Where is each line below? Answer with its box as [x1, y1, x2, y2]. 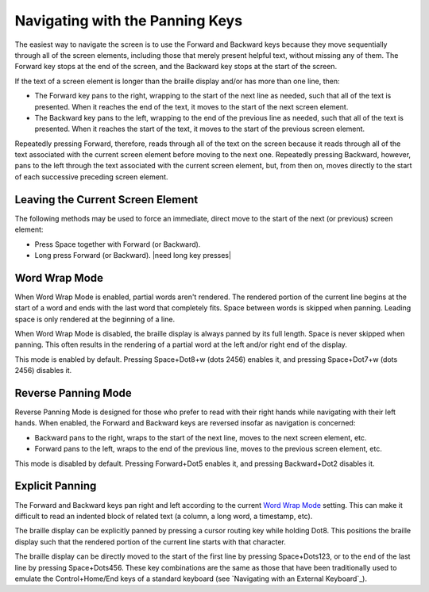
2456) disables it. [14, 366, 72, 375]
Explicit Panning [14, 479, 97, 493]
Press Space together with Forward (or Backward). [34, 239, 201, 249]
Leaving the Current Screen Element [14, 193, 199, 206]
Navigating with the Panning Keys [14, 12, 242, 29]
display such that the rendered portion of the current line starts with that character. [14, 536, 286, 547]
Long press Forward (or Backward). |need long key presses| [34, 250, 232, 259]
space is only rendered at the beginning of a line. [14, 314, 175, 324]
